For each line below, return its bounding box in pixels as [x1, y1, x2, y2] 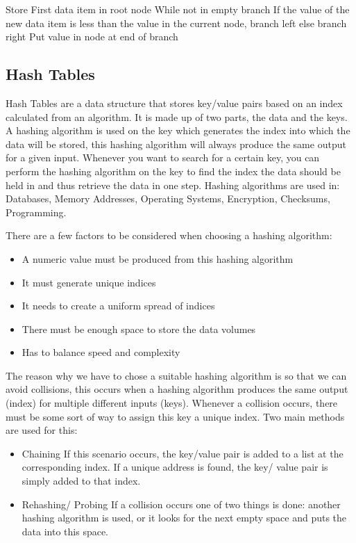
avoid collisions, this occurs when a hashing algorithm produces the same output [6, 382, 348, 396]
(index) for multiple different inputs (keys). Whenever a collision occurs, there [6, 396, 338, 410]
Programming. [6, 204, 67, 219]
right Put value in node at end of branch [6, 29, 178, 44]
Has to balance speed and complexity [22, 345, 180, 359]
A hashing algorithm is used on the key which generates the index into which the [6, 123, 350, 138]
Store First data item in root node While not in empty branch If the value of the [6, 2, 350, 16]
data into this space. [22, 524, 109, 538]
